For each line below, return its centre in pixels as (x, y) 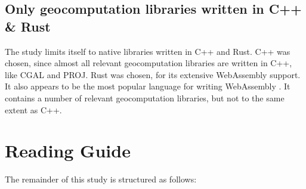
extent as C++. (33, 109)
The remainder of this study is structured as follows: (101, 179)
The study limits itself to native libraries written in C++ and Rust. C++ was (148, 51)
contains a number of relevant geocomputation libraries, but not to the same (145, 97)
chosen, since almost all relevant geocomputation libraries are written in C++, (149, 63)
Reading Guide (68, 151)
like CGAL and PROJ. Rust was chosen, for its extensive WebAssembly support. (153, 74)
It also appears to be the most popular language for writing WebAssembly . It (148, 86)
